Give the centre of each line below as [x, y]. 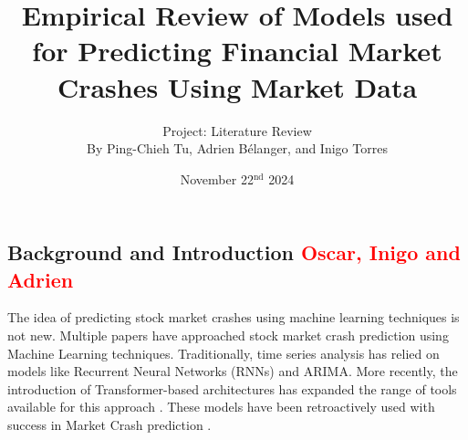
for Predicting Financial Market [237, 51]
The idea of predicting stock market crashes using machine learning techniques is [234, 317]
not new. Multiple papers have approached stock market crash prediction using [228, 335]
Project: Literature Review [237, 130]
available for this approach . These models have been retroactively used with [221, 407]
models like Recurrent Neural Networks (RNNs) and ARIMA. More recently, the [233, 371]
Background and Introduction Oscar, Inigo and [234, 252]
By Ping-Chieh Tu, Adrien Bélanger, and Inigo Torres [237, 148]
